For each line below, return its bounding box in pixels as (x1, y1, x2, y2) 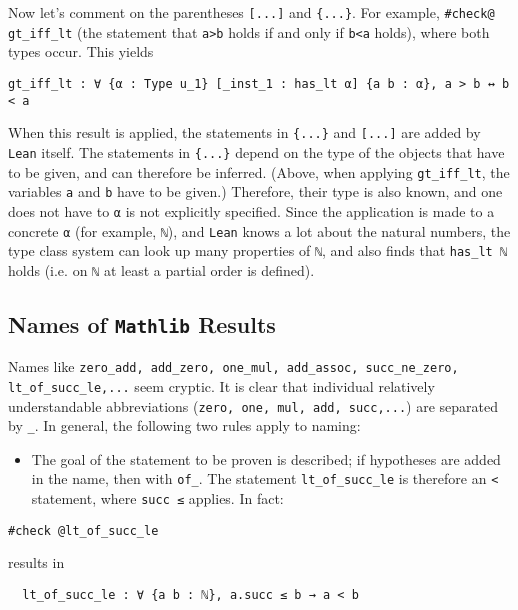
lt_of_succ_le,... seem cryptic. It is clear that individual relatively (8, 375, 435, 396)
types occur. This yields (8, 41, 154, 62)
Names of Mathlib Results (8, 308, 276, 339)
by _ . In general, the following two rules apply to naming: (8, 415, 361, 436)
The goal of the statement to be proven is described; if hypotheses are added (31, 448, 501, 469)
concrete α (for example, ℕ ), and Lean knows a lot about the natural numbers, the (8, 220, 511, 241)
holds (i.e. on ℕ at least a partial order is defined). (8, 259, 315, 280)
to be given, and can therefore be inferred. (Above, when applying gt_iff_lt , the (8, 161, 510, 182)
